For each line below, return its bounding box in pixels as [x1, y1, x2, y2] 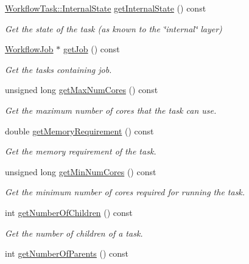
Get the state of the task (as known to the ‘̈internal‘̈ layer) [5, 22, 222, 35]
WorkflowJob [5, 43, 54, 55]
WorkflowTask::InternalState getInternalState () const [5, 2, 206, 14]
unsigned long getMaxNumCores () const [5, 83, 158, 96]
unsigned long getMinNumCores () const [5, 165, 156, 178]
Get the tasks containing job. [5, 63, 112, 75]
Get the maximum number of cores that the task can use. [5, 103, 217, 116]
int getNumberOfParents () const [5, 247, 129, 260]
